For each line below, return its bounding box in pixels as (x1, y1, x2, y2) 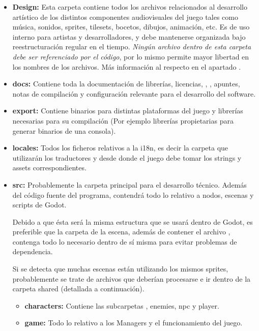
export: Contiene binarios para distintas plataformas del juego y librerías (12, 105, 243, 116)
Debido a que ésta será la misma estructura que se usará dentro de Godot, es (12, 216, 253, 227)
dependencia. (12, 246, 53, 257)
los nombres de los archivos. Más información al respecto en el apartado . (12, 61, 241, 72)
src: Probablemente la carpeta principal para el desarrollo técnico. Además (12, 179, 247, 190)
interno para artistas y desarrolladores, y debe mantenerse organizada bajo (12, 31, 246, 42)
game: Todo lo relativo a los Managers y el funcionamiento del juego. (24, 317, 243, 328)
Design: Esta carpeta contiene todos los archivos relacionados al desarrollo (12, 2, 247, 12)
